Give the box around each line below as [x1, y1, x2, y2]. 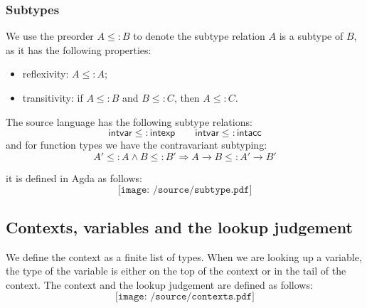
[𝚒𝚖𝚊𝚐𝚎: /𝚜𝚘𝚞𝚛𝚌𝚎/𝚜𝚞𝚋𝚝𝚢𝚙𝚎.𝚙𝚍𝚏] [117, 185, 252, 196]
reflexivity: [22, 66, 69, 81]
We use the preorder [6, 28, 94, 43]
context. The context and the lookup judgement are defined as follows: [6, 277, 313, 292]
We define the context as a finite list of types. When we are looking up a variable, [6, 249, 362, 264]
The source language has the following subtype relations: [6, 114, 252, 129]
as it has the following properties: [6, 42, 151, 57]
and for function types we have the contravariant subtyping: [6, 137, 267, 152]
